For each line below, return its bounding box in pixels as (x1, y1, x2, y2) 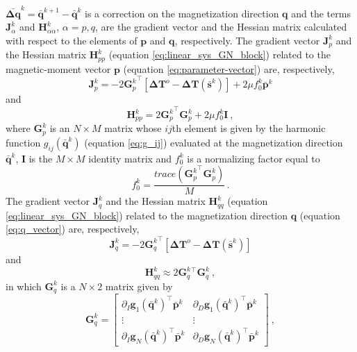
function (6, 135, 41, 149)
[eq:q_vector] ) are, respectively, (6, 221, 140, 236)
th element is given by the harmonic (172, 121, 326, 135)
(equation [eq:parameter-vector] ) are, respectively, (123, 61, 335, 76)
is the (28, 151, 53, 165)
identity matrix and (88, 151, 172, 165)
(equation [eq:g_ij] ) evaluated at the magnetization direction (84, 135, 343, 149)
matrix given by (105, 278, 173, 293)
